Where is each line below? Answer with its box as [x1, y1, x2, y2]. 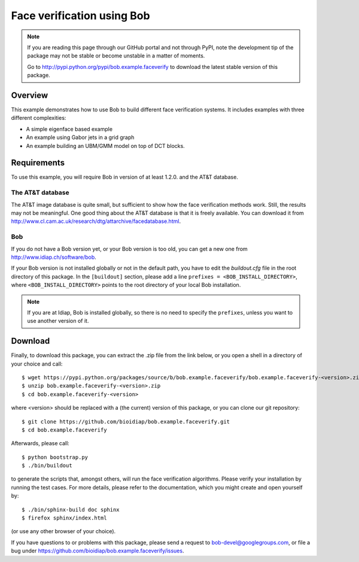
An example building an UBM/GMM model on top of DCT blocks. [26, 142, 185, 149]
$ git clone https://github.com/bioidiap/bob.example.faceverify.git [22, 418, 230, 425]
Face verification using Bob [11, 9, 150, 22]
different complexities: [11, 114, 66, 122]
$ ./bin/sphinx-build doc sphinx [22, 506, 120, 513]
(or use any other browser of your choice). [11, 528, 116, 535]
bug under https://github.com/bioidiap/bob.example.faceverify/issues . [11, 547, 184, 554]
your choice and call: [11, 360, 63, 367]
